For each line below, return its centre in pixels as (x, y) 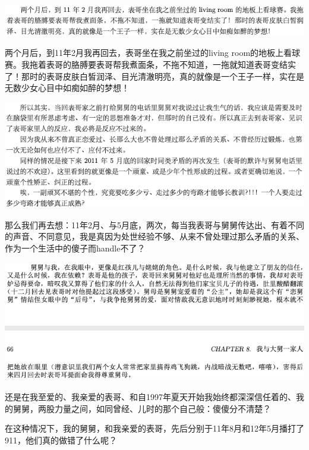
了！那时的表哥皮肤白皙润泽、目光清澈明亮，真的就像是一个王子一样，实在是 (154, 76)
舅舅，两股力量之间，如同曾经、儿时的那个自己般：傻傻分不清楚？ (142, 408)
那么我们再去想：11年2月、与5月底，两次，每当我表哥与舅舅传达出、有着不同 (154, 224)
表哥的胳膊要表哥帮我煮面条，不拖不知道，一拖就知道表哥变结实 (171, 64)
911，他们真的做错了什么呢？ (61, 440)
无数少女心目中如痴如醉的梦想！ (67, 88)
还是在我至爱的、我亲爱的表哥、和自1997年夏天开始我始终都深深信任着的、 (150, 396)
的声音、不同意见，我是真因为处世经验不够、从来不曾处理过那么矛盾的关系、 (154, 236)
